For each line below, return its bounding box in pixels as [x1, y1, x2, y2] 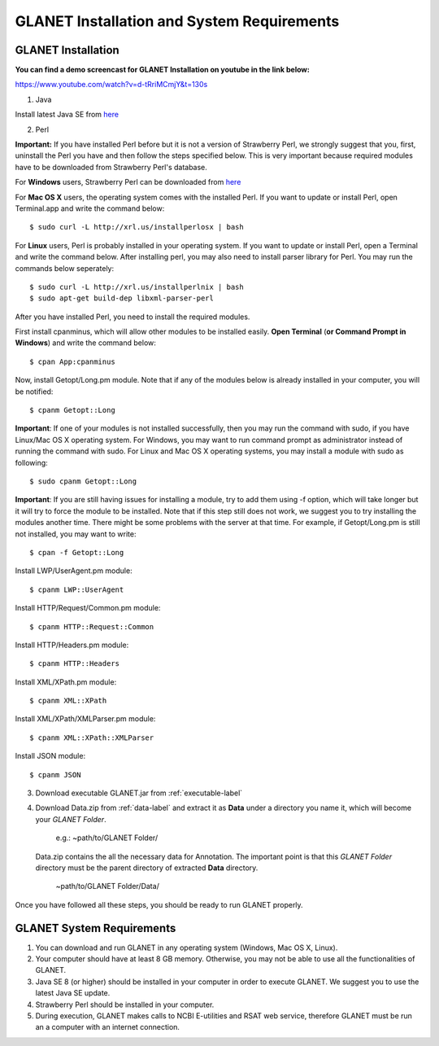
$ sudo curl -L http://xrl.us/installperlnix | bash [29, 282, 244, 291]
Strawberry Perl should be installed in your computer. [35, 1000, 215, 1009]
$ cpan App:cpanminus [29, 357, 115, 366]
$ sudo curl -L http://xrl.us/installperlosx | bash [29, 222, 244, 232]
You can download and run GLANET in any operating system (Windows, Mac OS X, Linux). [35, 943, 338, 952]
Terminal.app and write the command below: [15, 204, 165, 213]
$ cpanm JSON [29, 770, 81, 779]
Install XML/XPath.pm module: [15, 676, 117, 687]
